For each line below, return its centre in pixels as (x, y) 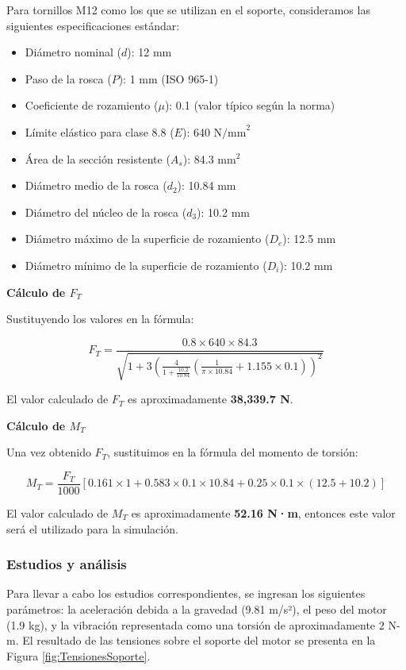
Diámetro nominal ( (73, 52)
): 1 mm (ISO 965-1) (169, 78)
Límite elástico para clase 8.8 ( (100, 131)
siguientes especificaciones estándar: (93, 25)
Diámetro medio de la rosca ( (96, 185)
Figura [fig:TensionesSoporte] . (79, 655)
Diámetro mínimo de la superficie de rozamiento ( (146, 265)
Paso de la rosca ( (68, 78)
